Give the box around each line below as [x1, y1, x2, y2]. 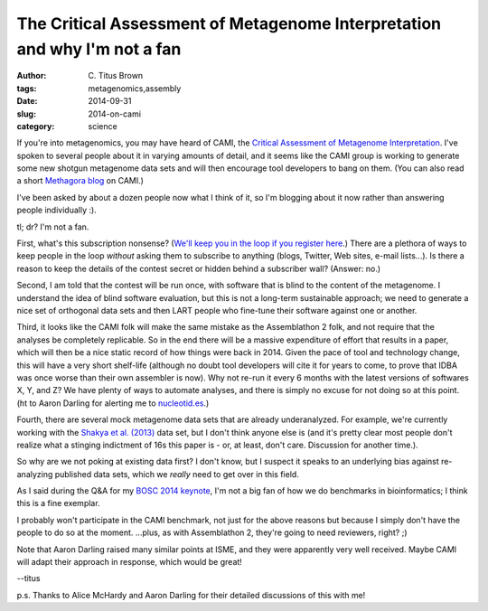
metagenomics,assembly [88, 82, 182, 94]
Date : [16, 96, 38, 107]
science [88, 120, 117, 131]
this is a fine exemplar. [16, 498, 100, 509]
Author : [16, 70, 47, 81]
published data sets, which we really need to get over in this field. [54, 468, 300, 479]
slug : [16, 108, 36, 119]
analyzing [16, 468, 53, 479]
